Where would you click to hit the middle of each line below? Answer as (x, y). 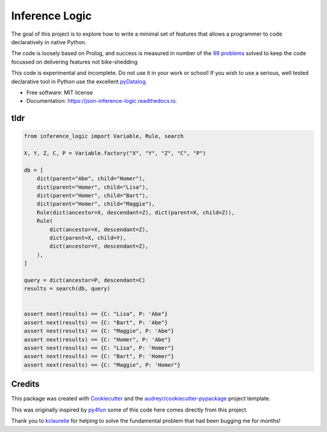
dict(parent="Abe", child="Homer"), (91, 179)
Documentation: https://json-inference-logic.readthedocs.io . (102, 101)
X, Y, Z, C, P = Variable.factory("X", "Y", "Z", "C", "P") (115, 153)
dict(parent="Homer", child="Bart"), (93, 196)
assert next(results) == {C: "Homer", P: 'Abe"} (97, 339)
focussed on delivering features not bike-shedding (74, 62)
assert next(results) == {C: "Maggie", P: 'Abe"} (99, 331)
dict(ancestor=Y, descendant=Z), (99, 246)
